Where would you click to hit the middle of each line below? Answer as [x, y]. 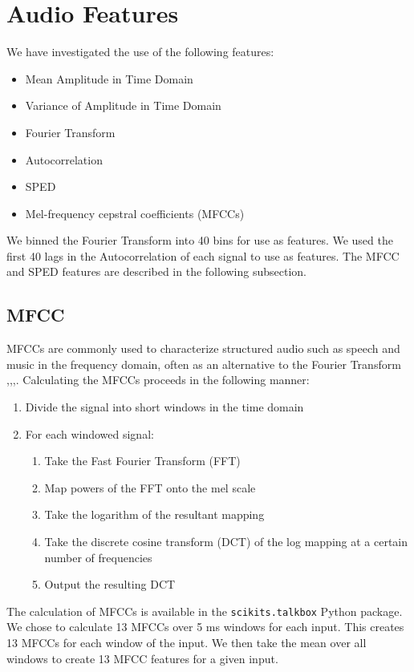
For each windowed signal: [89, 433]
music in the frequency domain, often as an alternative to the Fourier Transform [204, 364]
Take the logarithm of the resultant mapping [154, 514]
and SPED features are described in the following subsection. [156, 271]
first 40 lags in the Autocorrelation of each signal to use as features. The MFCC [203, 255]
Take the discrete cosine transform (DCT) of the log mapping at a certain [226, 542]
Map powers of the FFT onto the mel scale [150, 487]
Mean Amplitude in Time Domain [109, 78]
